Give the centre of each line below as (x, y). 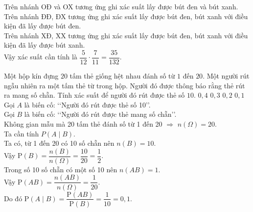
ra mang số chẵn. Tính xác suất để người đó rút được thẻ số (94, 95)
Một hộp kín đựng (31, 76)
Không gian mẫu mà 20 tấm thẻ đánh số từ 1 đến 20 (83, 124)
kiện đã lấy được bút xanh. (45, 45)
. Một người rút (226, 76)
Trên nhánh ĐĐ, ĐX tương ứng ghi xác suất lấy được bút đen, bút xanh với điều (126, 16)
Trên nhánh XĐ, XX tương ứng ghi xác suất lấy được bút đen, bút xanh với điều (126, 35)
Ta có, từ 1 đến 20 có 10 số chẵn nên (59, 143)
